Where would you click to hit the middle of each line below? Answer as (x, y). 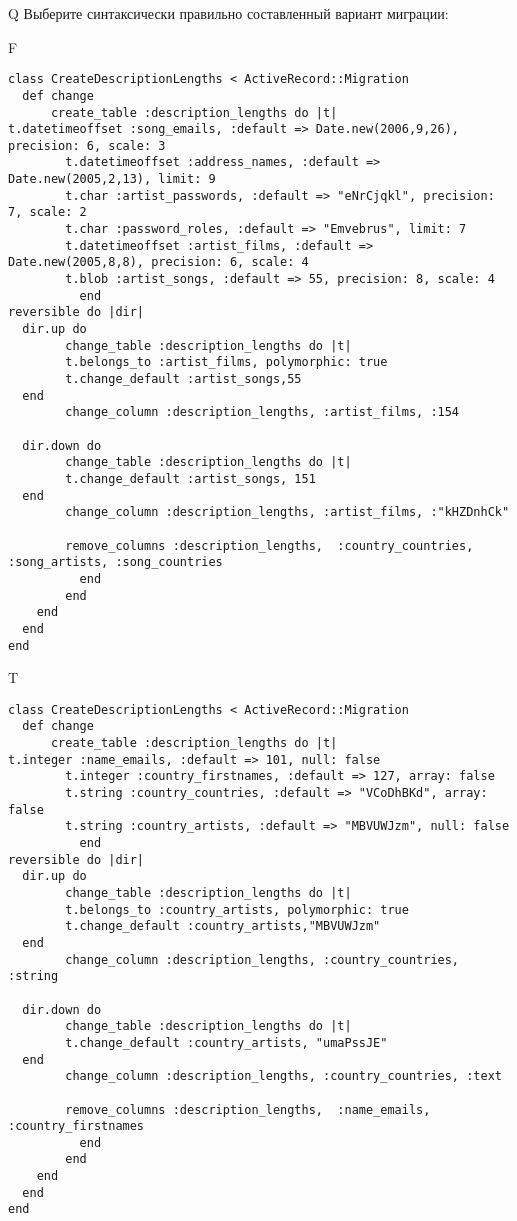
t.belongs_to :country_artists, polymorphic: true (237, 909)
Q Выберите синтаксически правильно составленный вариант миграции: (228, 13)
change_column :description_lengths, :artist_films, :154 (262, 412)
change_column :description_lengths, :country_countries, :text (283, 1076)
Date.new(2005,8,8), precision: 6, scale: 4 (158, 262)
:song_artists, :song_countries (115, 562)
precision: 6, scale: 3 (87, 145)
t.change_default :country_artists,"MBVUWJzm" (223, 926)
